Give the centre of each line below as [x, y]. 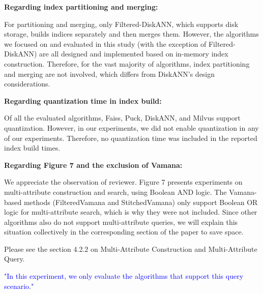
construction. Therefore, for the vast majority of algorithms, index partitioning [127, 63]
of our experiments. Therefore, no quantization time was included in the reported [131, 138]
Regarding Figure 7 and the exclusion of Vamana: [93, 165]
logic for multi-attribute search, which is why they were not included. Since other [131, 212]
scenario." [19, 286]
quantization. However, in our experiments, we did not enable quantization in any [131, 127]
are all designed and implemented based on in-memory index [134, 54]
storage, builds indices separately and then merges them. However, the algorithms [131, 34]
